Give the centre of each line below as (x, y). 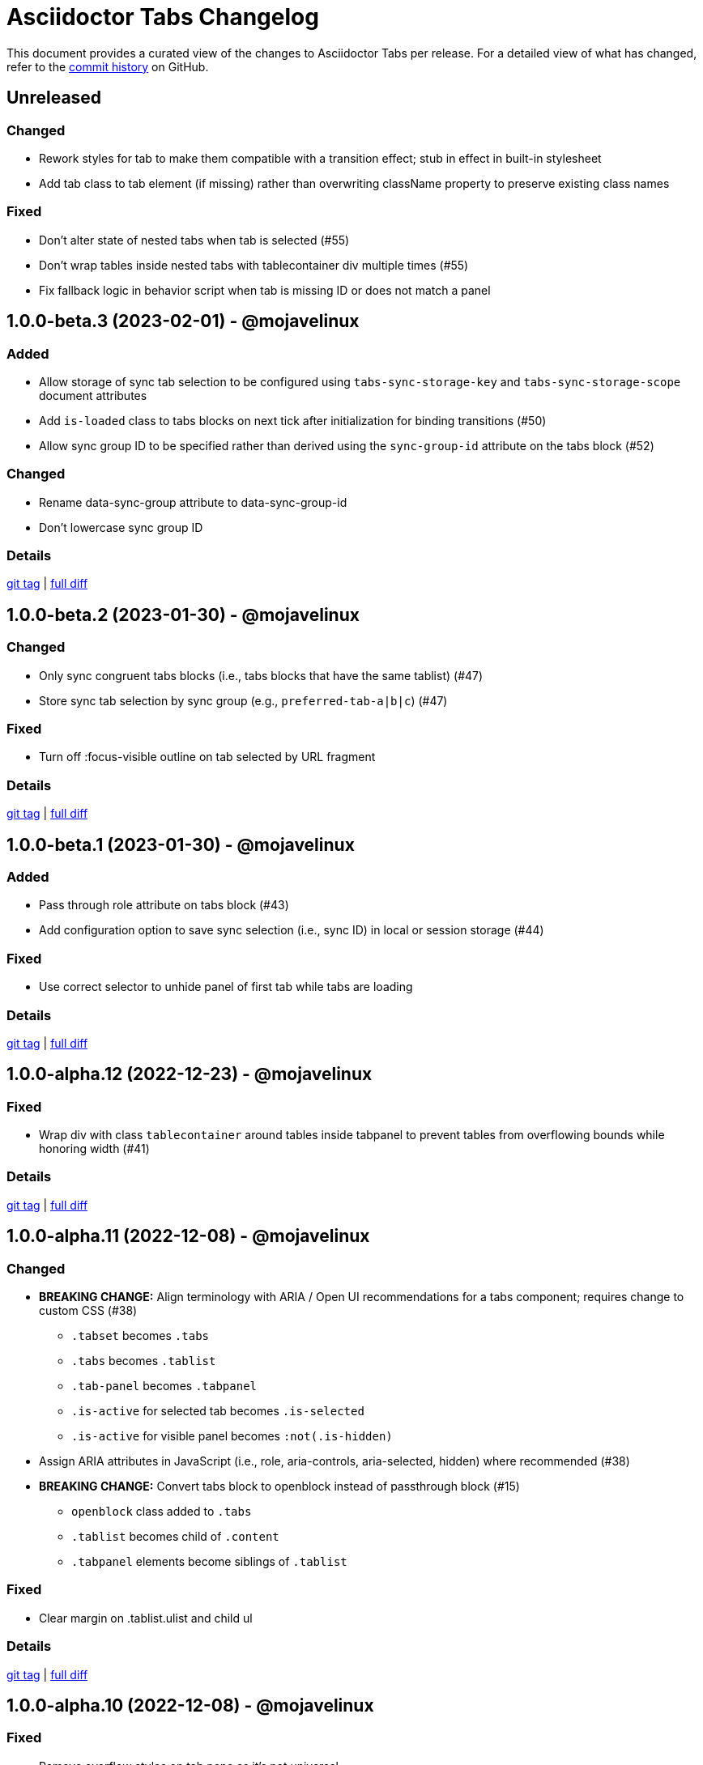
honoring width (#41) (94, 1149)
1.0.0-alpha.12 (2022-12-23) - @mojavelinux (190, 1074)
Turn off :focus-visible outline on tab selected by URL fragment (207, 757)
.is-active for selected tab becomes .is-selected (218, 1411)
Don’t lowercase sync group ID (121, 527)
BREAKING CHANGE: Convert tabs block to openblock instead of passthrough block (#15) (279, 1486)
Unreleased (54, 98)
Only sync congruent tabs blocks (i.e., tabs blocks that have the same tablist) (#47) (261, 675)
